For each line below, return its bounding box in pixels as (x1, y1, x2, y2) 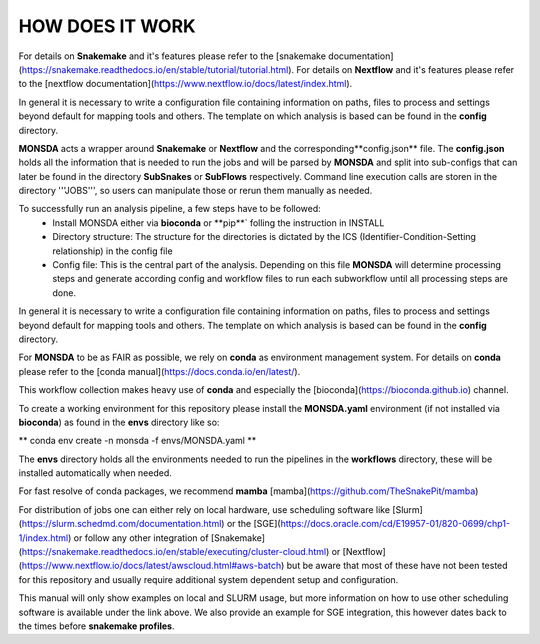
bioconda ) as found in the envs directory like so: (18, 416, 220, 428)
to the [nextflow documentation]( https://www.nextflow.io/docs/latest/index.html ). (18, 78, 353, 90)
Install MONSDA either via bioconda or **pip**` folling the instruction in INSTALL (52, 216, 385, 229)
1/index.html (18, 531, 69, 544)
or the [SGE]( (226, 518, 281, 530)
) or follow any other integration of (68, 531, 209, 544)
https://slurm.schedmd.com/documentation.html (21, 518, 222, 530)
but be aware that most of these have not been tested (286, 560, 509, 572)
